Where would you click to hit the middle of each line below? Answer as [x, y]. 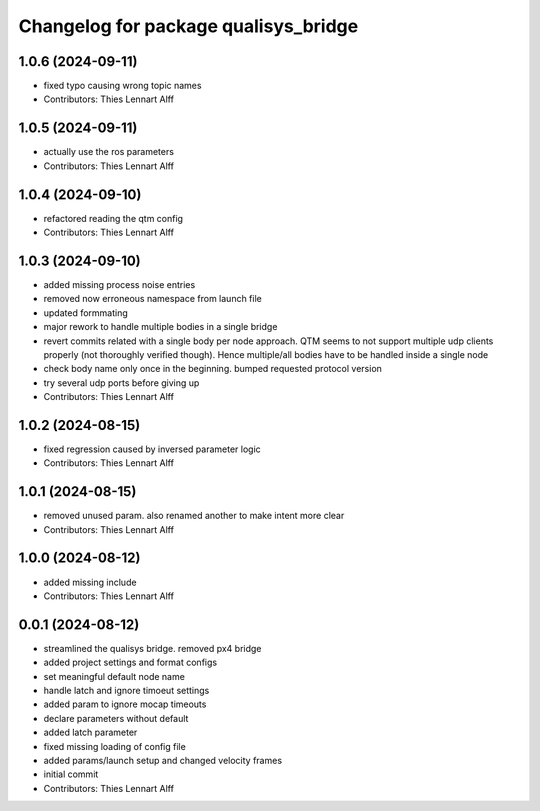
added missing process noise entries [119, 284]
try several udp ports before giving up [121, 382]
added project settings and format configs [130, 662]
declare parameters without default [116, 718]
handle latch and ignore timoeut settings [126, 691]
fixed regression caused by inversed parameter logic [152, 449]
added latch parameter [90, 732]
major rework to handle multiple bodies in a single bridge [160, 327]
